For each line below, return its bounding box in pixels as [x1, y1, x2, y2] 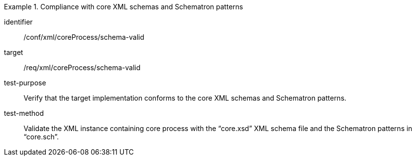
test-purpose [4, 79, 46, 87]
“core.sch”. [24, 133, 59, 141]
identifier [4, 18, 33, 26]
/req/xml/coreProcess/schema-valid [24, 63, 141, 72]
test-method [4, 109, 44, 117]
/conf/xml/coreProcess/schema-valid [24, 33, 145, 41]
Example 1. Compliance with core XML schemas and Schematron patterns [4, 2, 243, 11]
